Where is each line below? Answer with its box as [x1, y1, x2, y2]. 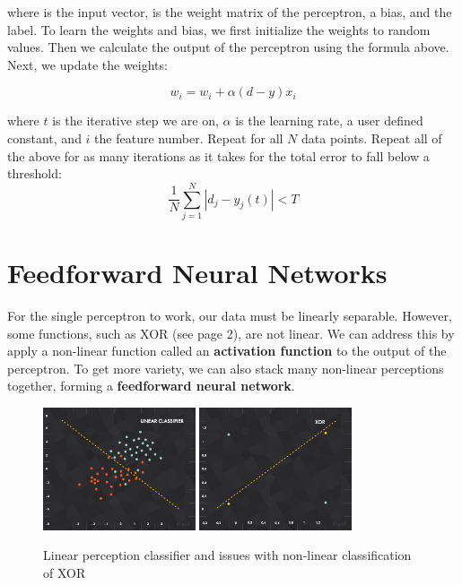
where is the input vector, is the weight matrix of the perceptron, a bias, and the [7, 3, 452, 21]
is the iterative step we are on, [52, 111, 219, 130]
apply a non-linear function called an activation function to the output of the [7, 341, 447, 360]
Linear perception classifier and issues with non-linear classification [43, 546, 412, 564]
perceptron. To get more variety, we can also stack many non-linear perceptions [7, 358, 444, 377]
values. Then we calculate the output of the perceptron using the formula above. [7, 38, 449, 56]
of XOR [43, 563, 86, 581]
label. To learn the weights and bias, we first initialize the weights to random [7, 20, 431, 39]
